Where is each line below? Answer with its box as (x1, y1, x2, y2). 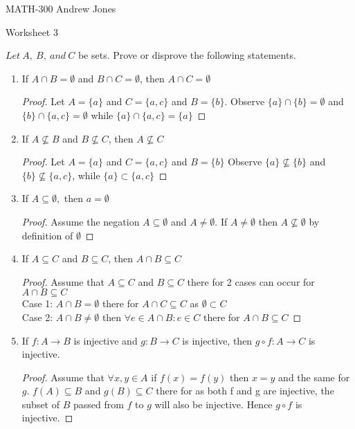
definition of (21, 228, 73, 242)
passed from (73, 396, 124, 411)
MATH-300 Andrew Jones (6, 1, 116, 15)
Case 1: (21, 296, 53, 311)
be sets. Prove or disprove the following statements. (78, 48, 296, 62)
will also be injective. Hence (154, 396, 273, 411)
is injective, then (182, 333, 253, 347)
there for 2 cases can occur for (187, 274, 315, 289)
